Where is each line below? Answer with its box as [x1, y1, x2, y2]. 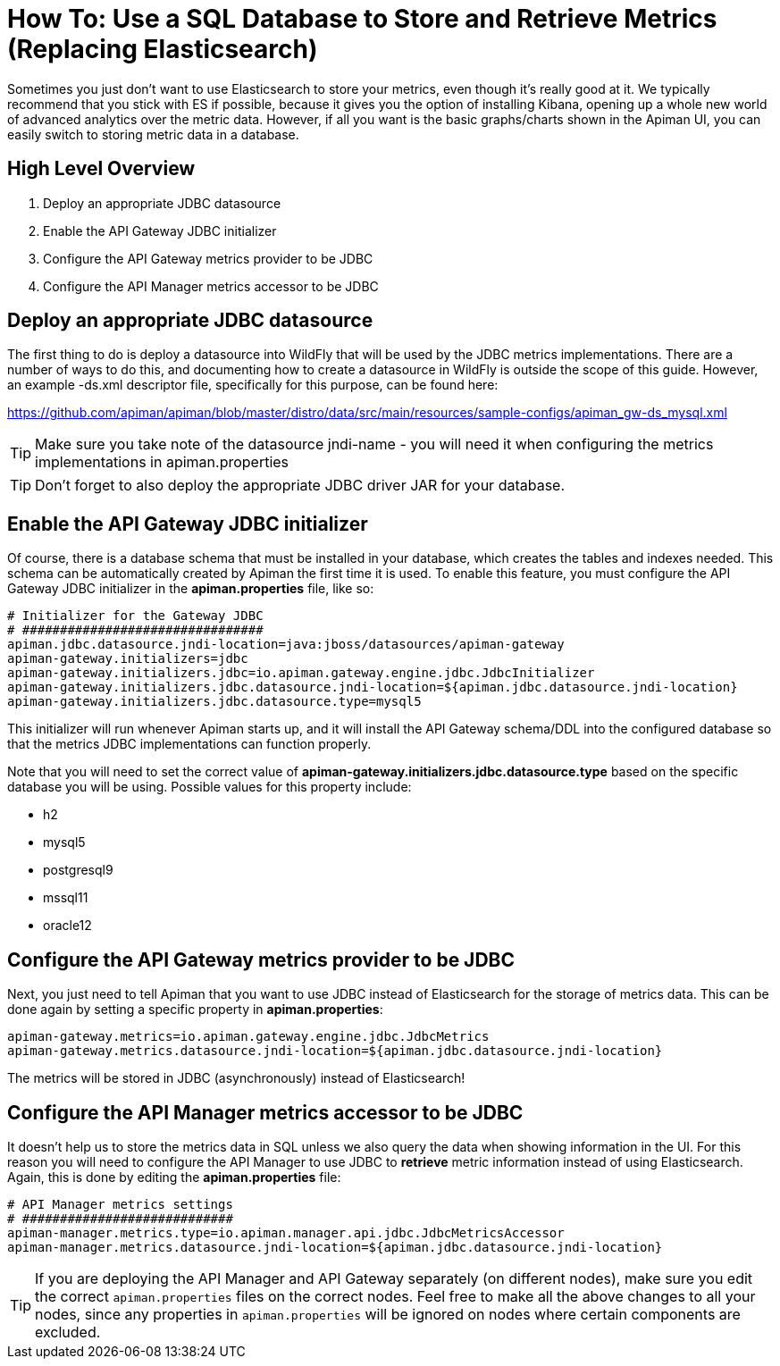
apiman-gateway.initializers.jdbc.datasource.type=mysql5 [7, 694, 422, 709]
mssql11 [43, 890, 88, 906]
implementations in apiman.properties [35, 453, 289, 472]
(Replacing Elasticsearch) [7, 34, 318, 64]
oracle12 [43, 918, 92, 934]
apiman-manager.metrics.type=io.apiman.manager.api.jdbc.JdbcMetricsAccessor [7, 1225, 565, 1240]
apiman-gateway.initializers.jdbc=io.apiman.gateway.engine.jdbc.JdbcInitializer [7, 666, 595, 681]
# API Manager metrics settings [7, 1196, 233, 1211]
